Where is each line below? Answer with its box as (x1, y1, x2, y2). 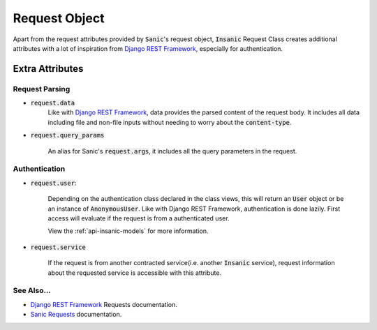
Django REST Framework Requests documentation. (30, 300, 177, 308)
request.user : (30, 179, 77, 187)
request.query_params (30, 131, 105, 140)
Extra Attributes (13, 63, 84, 75)
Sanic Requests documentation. (30, 310, 122, 319)
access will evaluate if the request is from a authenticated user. (47, 213, 230, 223)
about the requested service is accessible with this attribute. (47, 269, 222, 277)
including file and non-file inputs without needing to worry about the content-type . (47, 118, 292, 126)
